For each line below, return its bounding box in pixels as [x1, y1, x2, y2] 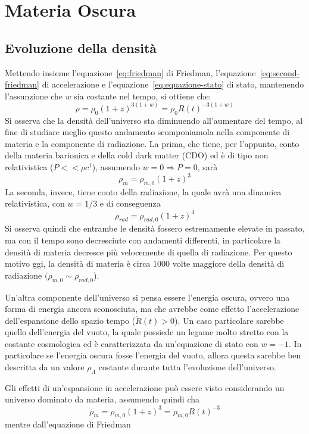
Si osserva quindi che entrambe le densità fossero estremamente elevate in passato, [5, 222, 305, 235]
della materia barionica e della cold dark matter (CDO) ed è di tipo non [5, 149, 269, 161]
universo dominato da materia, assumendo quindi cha [5, 393, 199, 405]
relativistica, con [5, 197, 65, 210]
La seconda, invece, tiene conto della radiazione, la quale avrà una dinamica [5, 185, 282, 198]
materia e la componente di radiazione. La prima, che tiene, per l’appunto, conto [5, 137, 299, 149]
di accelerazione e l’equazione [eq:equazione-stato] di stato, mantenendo [42, 78, 304, 90]
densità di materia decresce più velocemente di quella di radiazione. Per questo [5, 245, 292, 258]
